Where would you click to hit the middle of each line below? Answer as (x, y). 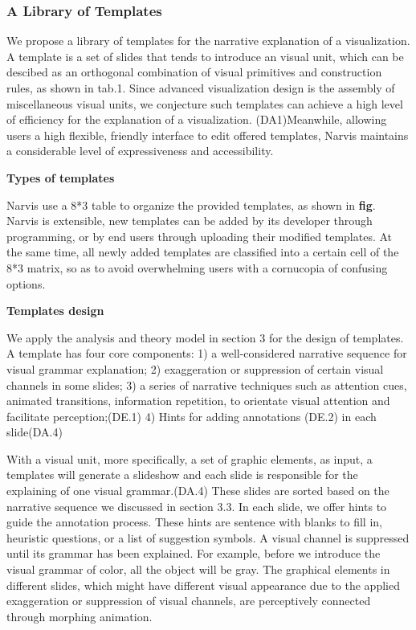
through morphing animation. (80, 616)
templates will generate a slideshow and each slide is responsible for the (182, 475)
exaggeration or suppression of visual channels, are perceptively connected (189, 601)
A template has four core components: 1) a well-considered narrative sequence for (207, 353)
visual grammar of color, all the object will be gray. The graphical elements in (198, 569)
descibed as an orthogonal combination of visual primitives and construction (194, 72)
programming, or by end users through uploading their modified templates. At (200, 236)
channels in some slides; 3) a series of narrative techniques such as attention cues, (207, 385)
